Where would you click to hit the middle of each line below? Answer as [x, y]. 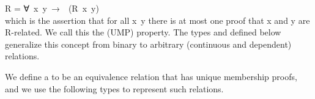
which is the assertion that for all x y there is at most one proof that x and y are [157, 20]
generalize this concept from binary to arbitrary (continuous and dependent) [148, 44]
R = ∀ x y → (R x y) [52, 8]
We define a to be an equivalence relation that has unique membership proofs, [151, 76]
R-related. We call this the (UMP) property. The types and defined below [143, 32]
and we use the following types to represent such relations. [114, 88]
